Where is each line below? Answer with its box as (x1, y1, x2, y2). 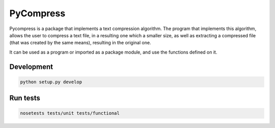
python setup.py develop (20, 79, 82, 85)
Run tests (9, 94, 40, 103)
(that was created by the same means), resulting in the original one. (9, 40, 151, 46)
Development (9, 62, 53, 71)
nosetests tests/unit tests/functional (20, 110, 120, 116)
